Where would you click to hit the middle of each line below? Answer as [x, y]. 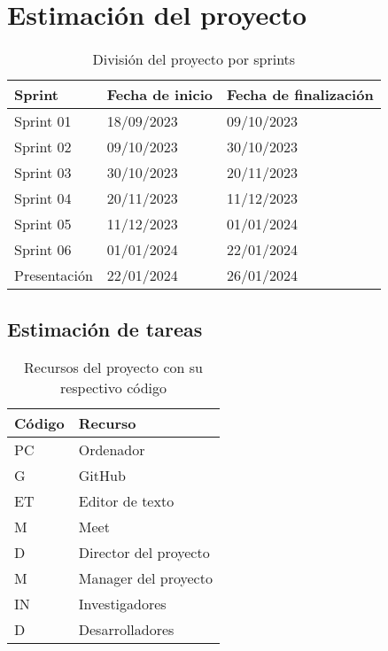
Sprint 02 [43, 147]
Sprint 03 [43, 173]
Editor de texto [126, 501]
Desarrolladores [126, 630]
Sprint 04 [43, 198]
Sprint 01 [43, 121]
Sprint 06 [43, 250]
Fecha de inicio [159, 95]
